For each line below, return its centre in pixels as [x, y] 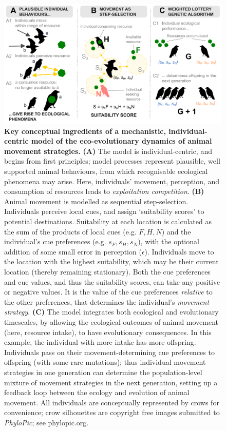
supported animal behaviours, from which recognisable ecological [106, 171]
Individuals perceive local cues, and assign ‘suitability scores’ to [104, 211]
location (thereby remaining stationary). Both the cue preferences [107, 272]
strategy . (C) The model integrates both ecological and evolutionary [111, 312]
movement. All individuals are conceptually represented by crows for [112, 402]
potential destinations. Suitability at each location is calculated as [108, 221]
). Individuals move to [179, 251]
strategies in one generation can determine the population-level [103, 372]
